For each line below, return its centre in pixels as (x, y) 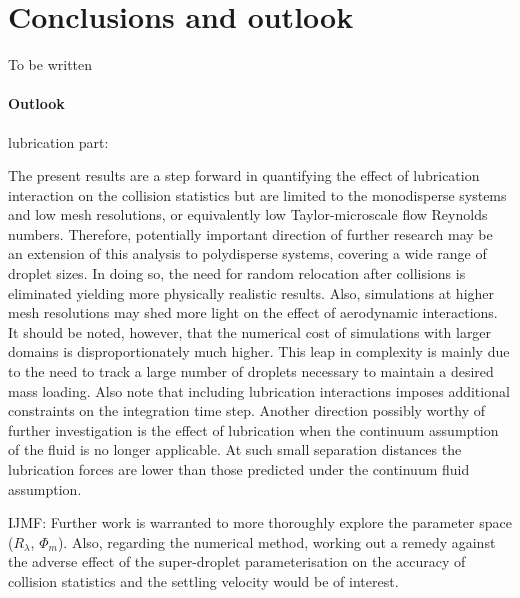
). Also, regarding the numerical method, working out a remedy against (276, 541)
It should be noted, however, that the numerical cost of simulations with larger (250, 331)
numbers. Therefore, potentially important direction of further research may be (250, 233)
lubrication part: (58, 141)
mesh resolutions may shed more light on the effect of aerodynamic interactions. (253, 312)
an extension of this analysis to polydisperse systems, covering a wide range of (247, 253)
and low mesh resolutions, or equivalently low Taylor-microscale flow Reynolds (248, 214)
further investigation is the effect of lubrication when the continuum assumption (253, 429)
